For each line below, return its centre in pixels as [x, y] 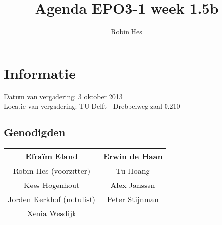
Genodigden [35, 132]
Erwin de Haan [133, 156]
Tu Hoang [133, 171]
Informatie [40, 73]
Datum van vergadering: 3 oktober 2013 [63, 96]
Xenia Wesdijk [52, 213]
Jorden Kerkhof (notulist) [52, 199]
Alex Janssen [133, 185]
